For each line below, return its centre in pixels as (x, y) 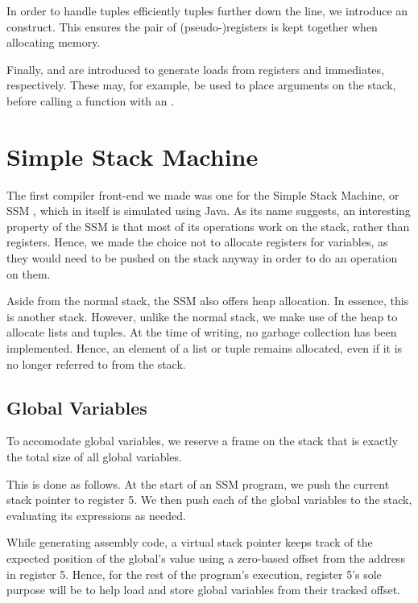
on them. (29, 273)
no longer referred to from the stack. (96, 363)
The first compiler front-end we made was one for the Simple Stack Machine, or (203, 194)
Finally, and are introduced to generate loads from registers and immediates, (195, 69)
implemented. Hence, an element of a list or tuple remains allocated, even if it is (205, 348)
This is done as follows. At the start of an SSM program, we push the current (198, 483)
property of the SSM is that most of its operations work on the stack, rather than (208, 226)
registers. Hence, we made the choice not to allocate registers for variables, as (197, 242)
